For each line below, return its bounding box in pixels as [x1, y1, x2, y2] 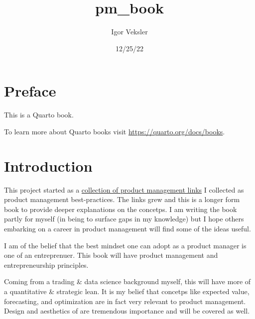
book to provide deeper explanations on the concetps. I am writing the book [4, 204, 237, 214]
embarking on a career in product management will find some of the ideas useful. [4, 223, 251, 233]
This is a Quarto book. [4, 109, 74, 120]
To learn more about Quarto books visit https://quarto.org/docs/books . [4, 126, 225, 136]
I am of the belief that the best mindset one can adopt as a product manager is [4, 240, 247, 250]
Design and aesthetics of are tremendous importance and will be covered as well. [4, 306, 250, 316]
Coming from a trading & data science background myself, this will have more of [4, 276, 251, 287]
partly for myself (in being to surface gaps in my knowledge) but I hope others [4, 213, 244, 224]
